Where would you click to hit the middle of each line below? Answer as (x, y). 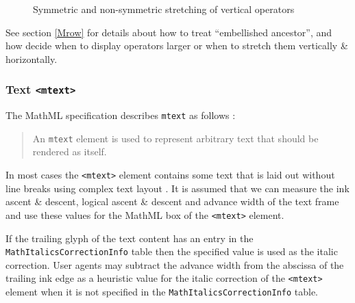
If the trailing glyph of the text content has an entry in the (130, 238)
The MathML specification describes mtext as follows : (121, 115)
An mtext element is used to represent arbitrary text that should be (175, 138)
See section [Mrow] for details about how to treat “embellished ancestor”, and (169, 32)
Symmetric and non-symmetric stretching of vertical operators (164, 9)
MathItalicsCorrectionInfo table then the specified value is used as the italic (172, 251)
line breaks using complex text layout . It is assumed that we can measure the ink (177, 188)
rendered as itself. (70, 151)
